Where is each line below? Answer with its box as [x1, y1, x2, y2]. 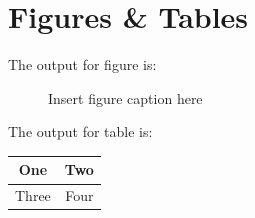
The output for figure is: [8, 54, 157, 75]
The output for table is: [8, 121, 153, 142]
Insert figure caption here [48, 87, 203, 108]
